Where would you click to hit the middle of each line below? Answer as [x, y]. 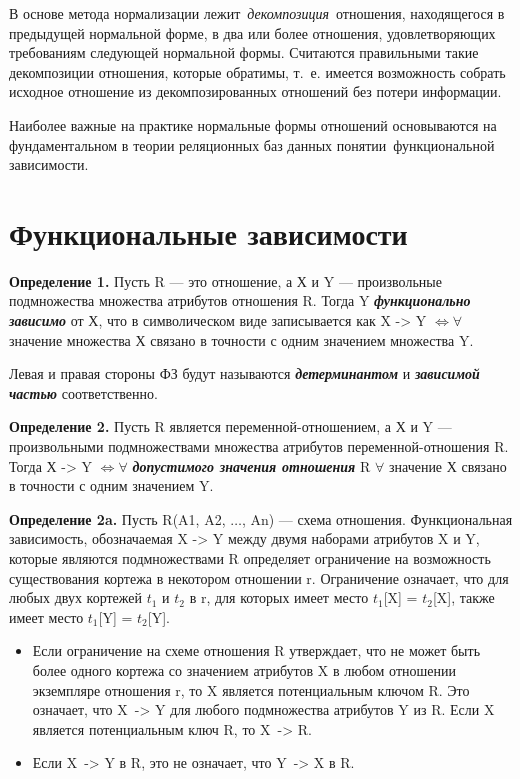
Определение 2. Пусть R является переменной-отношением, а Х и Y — [230, 426]
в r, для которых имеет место [279, 597]
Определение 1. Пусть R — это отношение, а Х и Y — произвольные [225, 280]
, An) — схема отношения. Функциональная [377, 518]
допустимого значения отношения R [251, 465]
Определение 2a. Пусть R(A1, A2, [117, 518]
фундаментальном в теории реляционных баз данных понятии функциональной [252, 144]
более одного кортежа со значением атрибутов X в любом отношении [244, 669]
